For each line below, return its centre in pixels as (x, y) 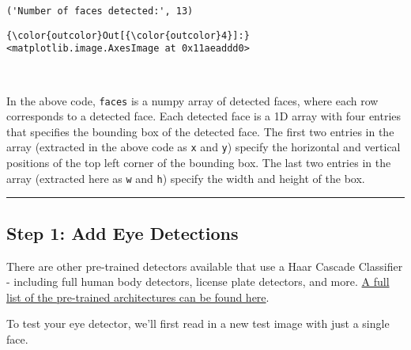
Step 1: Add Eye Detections (123, 232)
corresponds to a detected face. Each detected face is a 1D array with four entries (204, 116)
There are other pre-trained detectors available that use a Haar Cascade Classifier (205, 266)
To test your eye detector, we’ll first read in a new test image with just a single (198, 323)
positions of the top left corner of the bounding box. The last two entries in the (199, 163)
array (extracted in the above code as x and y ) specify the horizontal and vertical (204, 147)
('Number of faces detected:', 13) (100, 11)
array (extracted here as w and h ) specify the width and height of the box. (186, 178)
